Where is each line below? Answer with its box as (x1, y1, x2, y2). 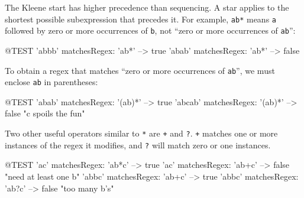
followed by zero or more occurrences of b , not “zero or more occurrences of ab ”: (5, 24, 296, 37)
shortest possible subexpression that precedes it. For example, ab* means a (5, 12, 277, 25)
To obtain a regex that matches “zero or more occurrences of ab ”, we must (5, 64, 275, 76)
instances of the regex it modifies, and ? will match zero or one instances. (5, 138, 271, 151)
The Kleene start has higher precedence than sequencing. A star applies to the (5, 1, 289, 13)
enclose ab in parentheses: (5, 76, 98, 88)
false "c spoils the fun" (5, 107, 85, 119)
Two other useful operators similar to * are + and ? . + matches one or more (5, 127, 278, 139)
